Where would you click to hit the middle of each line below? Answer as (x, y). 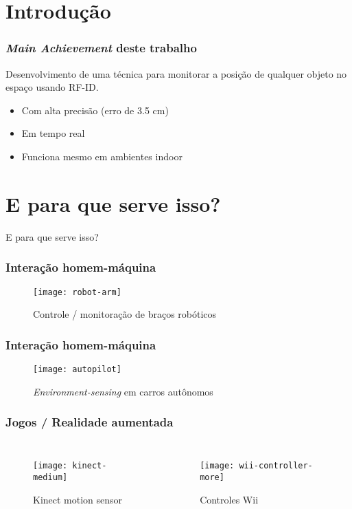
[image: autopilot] (77, 369)
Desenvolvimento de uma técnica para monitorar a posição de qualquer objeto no (176, 73)
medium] (50, 478)
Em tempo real (53, 133)
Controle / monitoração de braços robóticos (125, 314)
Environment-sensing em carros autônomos (123, 391)
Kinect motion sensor (78, 499)
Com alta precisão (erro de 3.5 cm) (95, 110)
